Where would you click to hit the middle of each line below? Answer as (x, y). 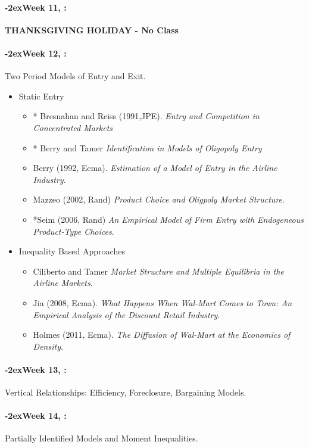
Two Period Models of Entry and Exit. (75, 76)
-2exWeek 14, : (36, 416)
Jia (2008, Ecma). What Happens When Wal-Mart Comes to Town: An (163, 302)
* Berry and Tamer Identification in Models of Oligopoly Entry (147, 147)
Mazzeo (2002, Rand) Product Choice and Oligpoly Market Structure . (159, 199)
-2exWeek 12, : (36, 53)
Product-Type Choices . (74, 231)
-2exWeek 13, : (36, 369)
